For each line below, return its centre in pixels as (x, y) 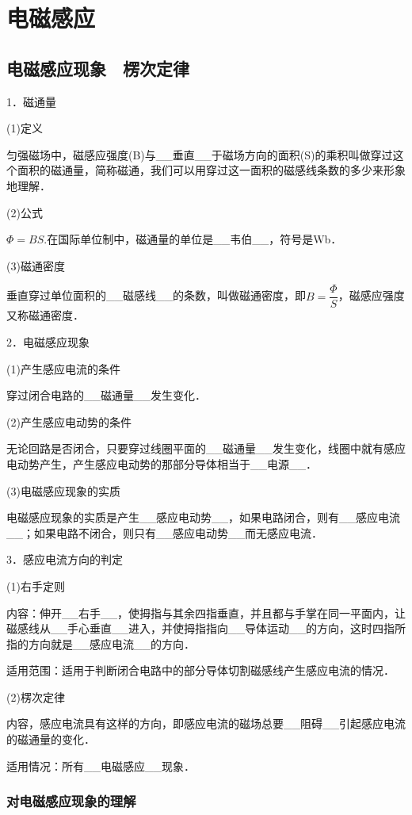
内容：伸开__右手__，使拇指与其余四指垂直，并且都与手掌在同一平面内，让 (206, 612)
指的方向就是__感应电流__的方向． (101, 643)
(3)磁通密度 (36, 265)
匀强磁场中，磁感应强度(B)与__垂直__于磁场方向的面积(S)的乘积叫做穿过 (200, 154)
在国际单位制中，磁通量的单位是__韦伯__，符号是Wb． (195, 239)
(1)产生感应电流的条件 (63, 368)
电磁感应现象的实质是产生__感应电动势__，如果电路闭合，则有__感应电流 (203, 517)
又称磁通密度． (45, 315)
